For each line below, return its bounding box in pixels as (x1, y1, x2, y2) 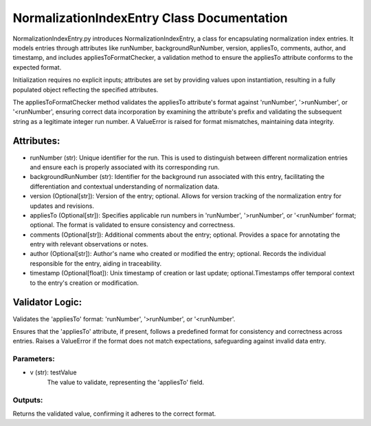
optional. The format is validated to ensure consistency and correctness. (30, 221, 236, 229)
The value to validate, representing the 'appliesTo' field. (47, 378, 205, 386)
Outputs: (12, 395, 43, 405)
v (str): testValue (30, 368, 77, 376)
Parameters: (12, 354, 55, 364)
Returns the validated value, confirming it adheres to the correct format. (12, 409, 216, 418)
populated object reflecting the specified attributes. (12, 85, 159, 94)
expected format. (12, 63, 62, 72)
